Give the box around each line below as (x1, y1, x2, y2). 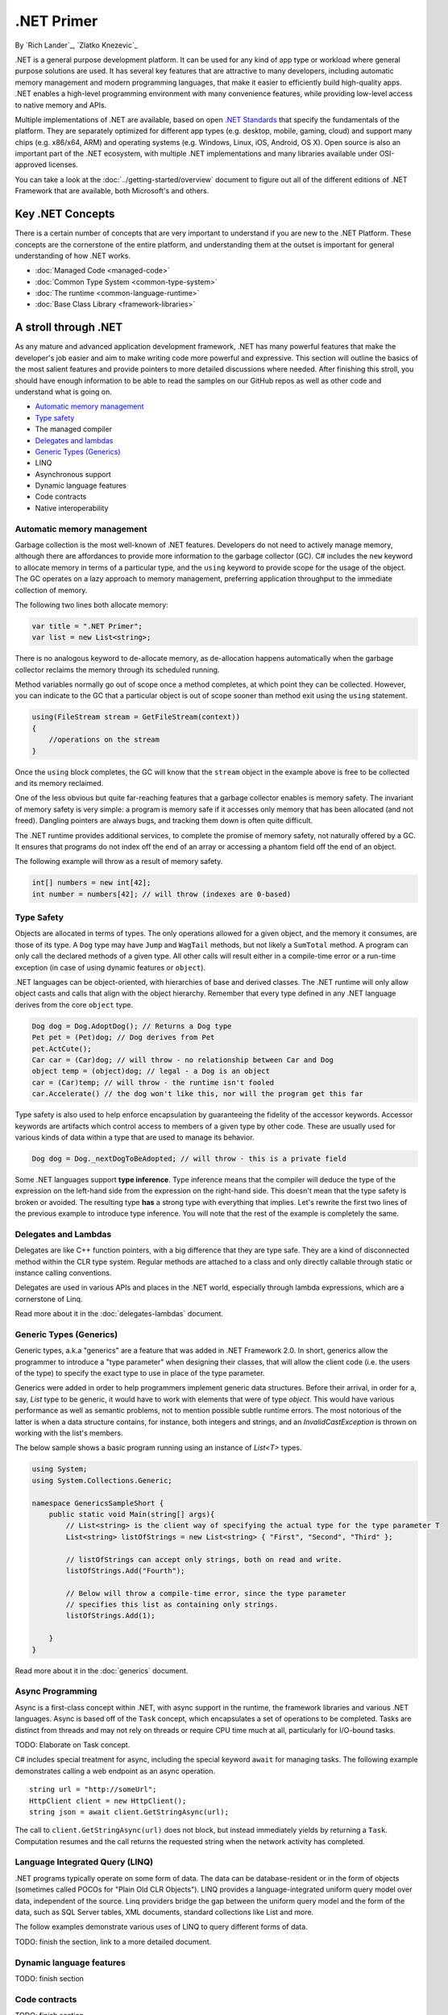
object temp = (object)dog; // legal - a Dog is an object (31, 1066, 270, 1076)
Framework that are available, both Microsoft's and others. (15, 186, 209, 196)
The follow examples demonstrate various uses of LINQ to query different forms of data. (15, 1922, 308, 1932)
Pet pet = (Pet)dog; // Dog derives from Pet (31, 1032, 215, 1042)
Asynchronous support (35, 469, 112, 479)
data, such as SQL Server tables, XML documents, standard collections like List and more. (15, 1907, 314, 1917)
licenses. (48, 160, 78, 169)
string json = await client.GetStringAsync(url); (29, 1807, 230, 1817)
